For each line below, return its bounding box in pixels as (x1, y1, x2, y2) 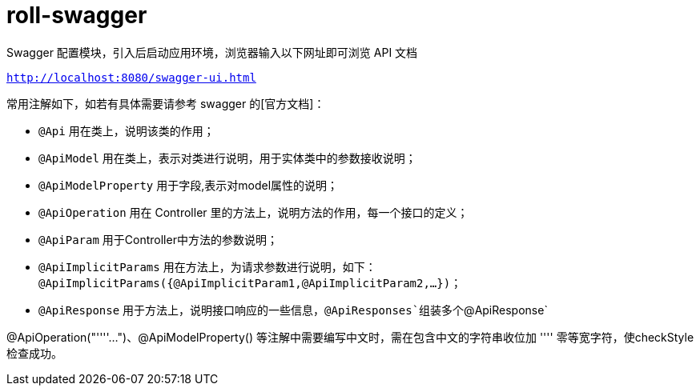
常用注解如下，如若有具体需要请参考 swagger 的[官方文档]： (6, 96, 325, 110)
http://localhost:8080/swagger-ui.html (6, 70, 256, 84)
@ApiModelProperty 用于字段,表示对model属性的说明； (38, 178, 339, 192)
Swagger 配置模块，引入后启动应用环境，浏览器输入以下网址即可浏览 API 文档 (6, 45, 418, 59)
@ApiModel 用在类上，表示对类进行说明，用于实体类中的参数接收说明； (38, 150, 416, 165)
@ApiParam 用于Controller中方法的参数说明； (38, 232, 278, 246)
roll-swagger (6, 2, 147, 29)
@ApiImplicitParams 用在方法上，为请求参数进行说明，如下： (38, 259, 376, 274)
